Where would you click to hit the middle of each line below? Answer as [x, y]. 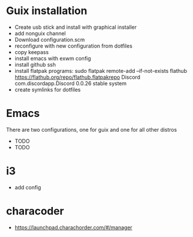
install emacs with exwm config [53, 58]
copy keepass [31, 52]
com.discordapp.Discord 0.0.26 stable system [71, 83]
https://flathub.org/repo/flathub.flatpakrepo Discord [77, 77]
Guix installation [47, 11]
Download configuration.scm [50, 39]
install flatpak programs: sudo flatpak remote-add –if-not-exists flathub [101, 71]
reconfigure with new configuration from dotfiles [73, 46]
